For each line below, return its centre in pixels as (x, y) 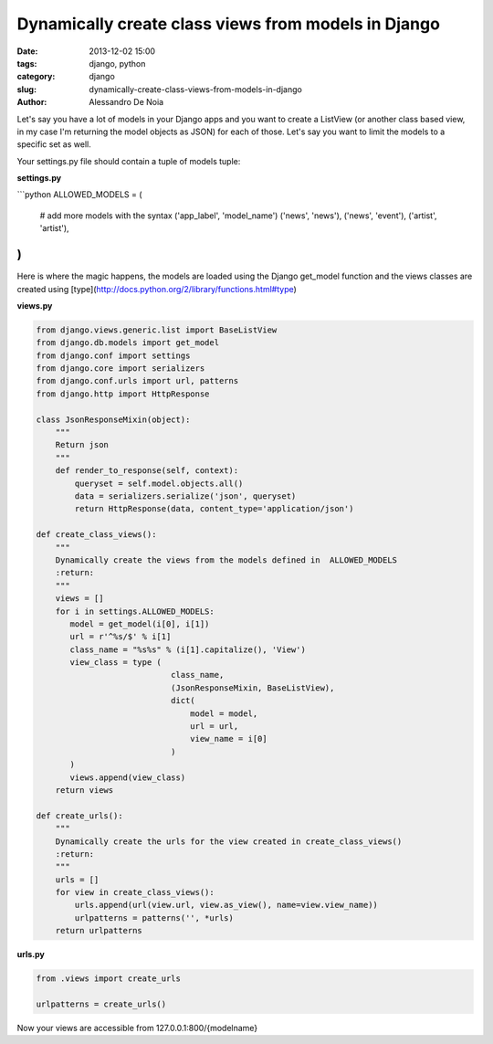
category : (36, 77)
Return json (82, 445)
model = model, (224, 713)
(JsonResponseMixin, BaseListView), (252, 688)
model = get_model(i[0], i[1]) (140, 624)
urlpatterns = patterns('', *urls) (154, 917)
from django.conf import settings (113, 355)
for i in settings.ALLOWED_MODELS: (135, 611)
